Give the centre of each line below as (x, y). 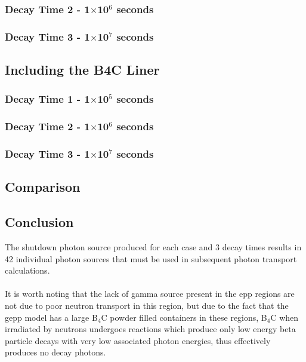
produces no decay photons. (55, 352)
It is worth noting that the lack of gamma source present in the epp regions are (150, 294)
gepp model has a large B (51, 317)
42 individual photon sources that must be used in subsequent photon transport (151, 258)
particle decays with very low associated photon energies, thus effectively (138, 340)
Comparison (43, 187)
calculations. (27, 270)
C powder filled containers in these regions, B (184, 317)
